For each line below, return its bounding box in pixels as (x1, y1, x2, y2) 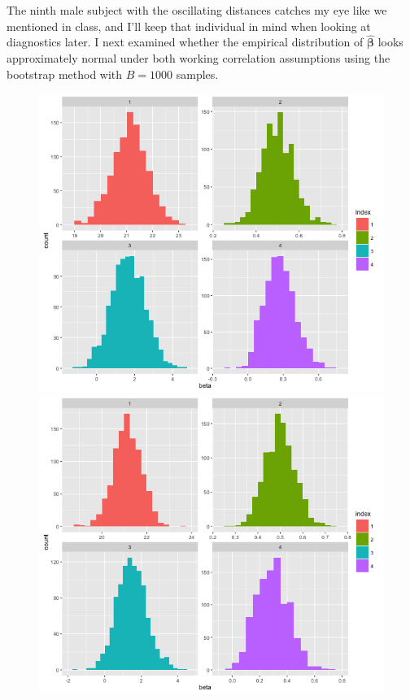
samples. (176, 65, 219, 82)
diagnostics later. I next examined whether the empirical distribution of (7, 33, 364, 50)
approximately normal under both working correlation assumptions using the (7, 50, 390, 66)
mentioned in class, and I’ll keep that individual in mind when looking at (7, 17, 371, 34)
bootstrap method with (7, 65, 123, 82)
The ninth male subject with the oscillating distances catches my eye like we (7, 2, 387, 18)
